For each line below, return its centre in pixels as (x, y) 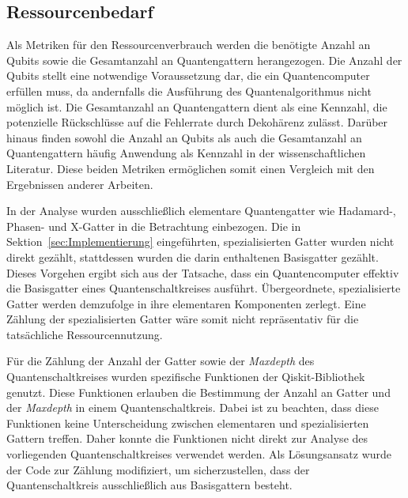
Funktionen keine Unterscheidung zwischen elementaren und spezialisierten (188, 423)
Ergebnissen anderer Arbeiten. (80, 184)
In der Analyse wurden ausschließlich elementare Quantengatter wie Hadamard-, (201, 211)
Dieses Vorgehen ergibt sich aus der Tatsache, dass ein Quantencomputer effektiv (203, 272)
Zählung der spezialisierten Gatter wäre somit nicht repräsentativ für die (183, 319)
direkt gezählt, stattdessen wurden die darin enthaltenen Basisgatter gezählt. (193, 257)
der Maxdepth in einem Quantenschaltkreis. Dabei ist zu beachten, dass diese (193, 407)
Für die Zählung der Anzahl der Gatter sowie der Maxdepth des (161, 361)
